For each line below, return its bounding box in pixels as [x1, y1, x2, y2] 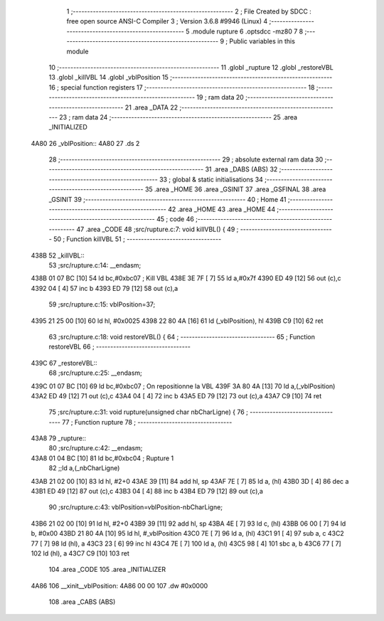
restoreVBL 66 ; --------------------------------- [48, 342, 191, 351]
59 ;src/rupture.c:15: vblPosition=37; [48, 300, 156, 309]
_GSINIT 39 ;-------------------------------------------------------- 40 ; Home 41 [48, 195, 287, 203]
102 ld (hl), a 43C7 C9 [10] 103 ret [31, 548, 129, 558]
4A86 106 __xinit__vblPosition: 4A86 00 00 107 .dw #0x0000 [31, 581, 208, 590]
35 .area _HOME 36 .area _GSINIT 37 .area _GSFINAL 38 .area [144, 185, 326, 193]
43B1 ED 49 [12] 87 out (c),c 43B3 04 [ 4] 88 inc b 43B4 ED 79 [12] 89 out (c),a [31, 487, 263, 496]
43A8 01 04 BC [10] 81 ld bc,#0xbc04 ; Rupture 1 [31, 454, 174, 462]
